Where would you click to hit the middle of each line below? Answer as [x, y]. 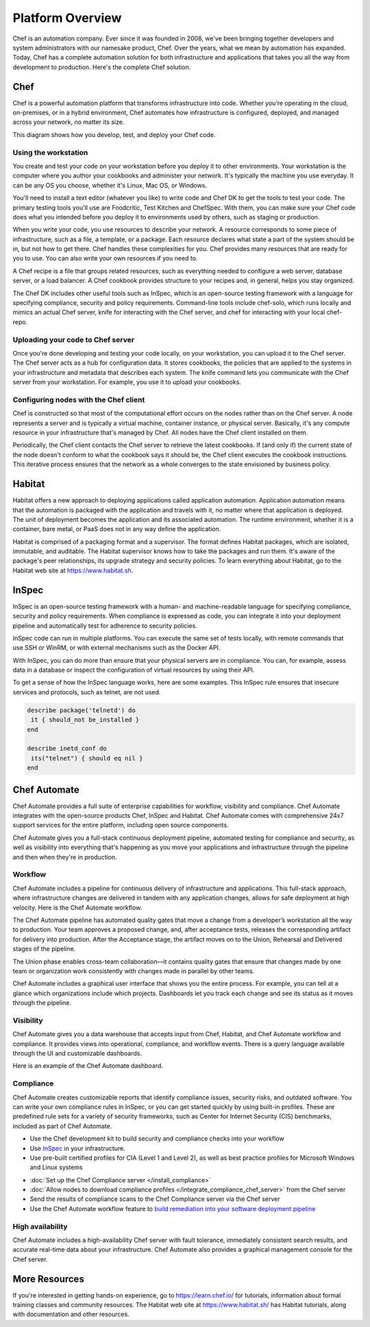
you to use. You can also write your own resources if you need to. [105, 258]
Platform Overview [67, 18]
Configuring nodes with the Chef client [79, 400]
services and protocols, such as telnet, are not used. [87, 692]
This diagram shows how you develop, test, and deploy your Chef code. [114, 134]
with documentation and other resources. [71, 1314]
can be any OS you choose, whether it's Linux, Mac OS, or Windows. [110, 185]
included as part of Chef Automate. [62, 1126]
